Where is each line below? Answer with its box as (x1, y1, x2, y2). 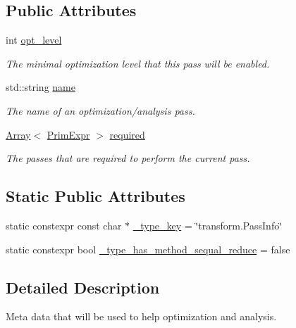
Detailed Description (6, 276, 160, 298)
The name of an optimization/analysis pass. (6, 103, 195, 118)
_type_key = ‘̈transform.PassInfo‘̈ (132, 217, 283, 232)
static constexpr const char (6, 217, 122, 232)
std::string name (6, 80, 75, 94)
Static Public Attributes (6, 185, 185, 207)
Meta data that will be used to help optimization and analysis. (6, 309, 277, 324)
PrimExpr (47, 127, 90, 141)
